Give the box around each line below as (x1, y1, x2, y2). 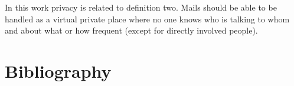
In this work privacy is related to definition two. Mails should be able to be (5, 1, 277, 13)
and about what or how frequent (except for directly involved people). (5, 24, 258, 37)
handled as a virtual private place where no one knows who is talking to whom (5, 12, 290, 25)
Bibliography (5, 58, 112, 82)
